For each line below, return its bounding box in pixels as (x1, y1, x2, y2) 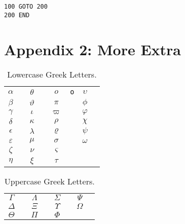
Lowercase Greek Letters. (7, 68, 97, 81)
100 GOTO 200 (4, 3, 48, 10)
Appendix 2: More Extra (4, 39, 181, 59)
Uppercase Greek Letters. (4, 175, 95, 188)
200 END (4, 11, 30, 19)
